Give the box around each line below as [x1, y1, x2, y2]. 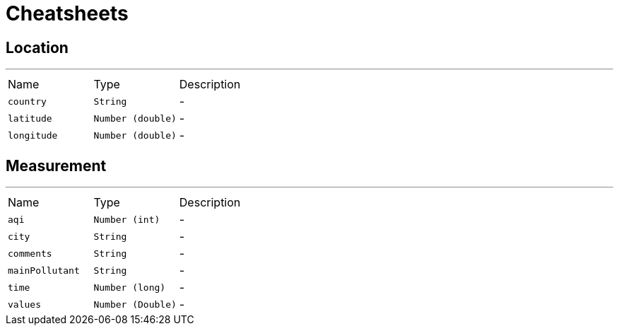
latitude [8, 112, 52, 124]
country [8, 95, 47, 107]
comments [8, 248, 52, 259]
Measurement [6, 156, 107, 175]
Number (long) [93, 281, 166, 293]
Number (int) [93, 214, 160, 225]
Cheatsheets [6, 1, 129, 25]
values [8, 298, 41, 310]
